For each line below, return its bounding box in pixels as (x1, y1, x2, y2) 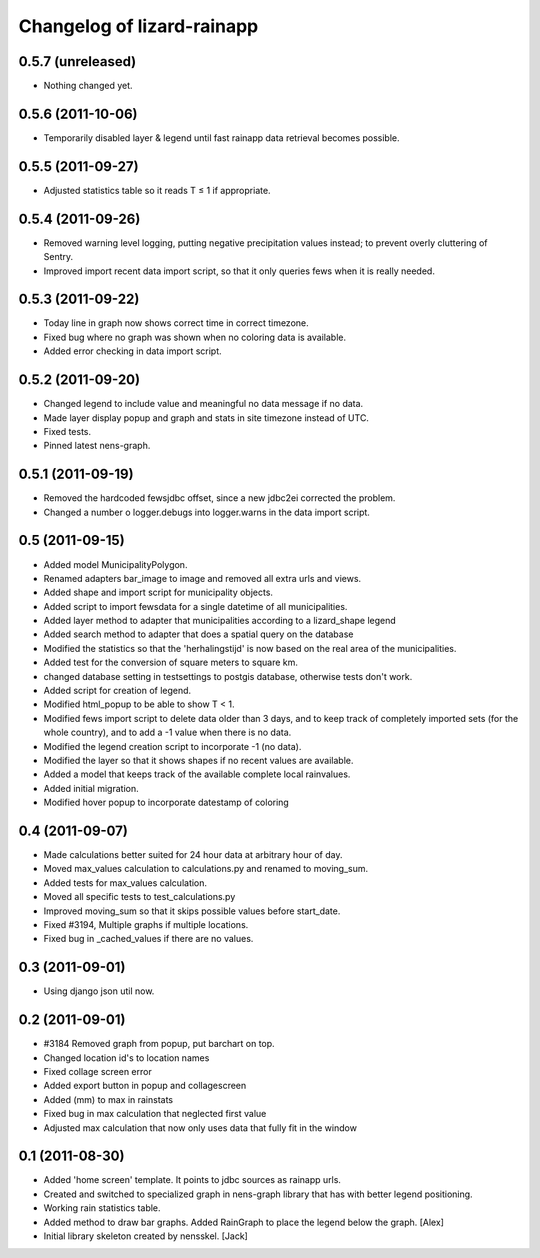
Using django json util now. (43, 985, 155, 997)
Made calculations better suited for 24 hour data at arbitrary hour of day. (43, 849, 343, 861)
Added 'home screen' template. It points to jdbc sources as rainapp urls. (43, 1174, 342, 1186)
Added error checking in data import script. (43, 345, 222, 357)
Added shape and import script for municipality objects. (43, 586, 274, 599)
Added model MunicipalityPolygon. (43, 558, 188, 570)
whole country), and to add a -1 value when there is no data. (43, 726, 292, 739)
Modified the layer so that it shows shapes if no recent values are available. (43, 755, 354, 766)
